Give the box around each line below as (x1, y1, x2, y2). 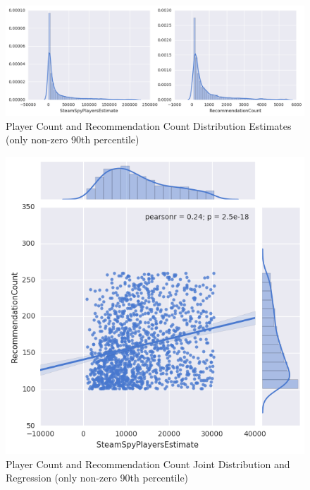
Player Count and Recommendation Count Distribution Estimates (6, 118, 292, 133)
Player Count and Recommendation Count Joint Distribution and (6, 456, 290, 471)
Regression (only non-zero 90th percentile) (6, 470, 189, 485)
